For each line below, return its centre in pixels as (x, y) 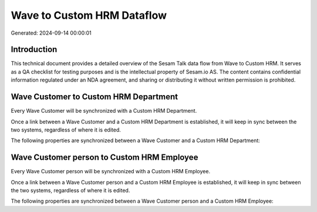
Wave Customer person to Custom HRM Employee (104, 158)
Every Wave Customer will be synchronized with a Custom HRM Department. (104, 111)
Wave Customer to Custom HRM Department (95, 97)
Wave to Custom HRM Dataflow (89, 15)
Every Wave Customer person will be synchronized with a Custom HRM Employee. (111, 171)
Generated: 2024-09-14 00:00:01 (51, 33)
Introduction (34, 50)
